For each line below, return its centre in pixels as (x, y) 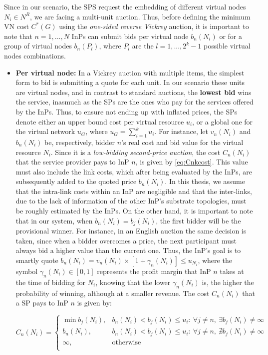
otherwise (127, 342)
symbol (27, 271)
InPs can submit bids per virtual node (130, 36)
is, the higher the (228, 282)
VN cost (16, 26)
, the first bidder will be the (198, 220)
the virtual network (45, 131)
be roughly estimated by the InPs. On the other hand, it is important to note (134, 211)
